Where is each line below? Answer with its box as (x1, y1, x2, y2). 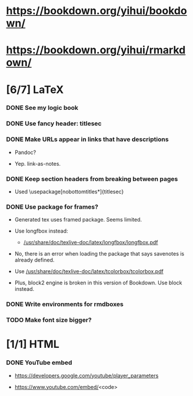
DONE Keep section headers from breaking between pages (6, 174, 178, 183)
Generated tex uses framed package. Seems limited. (14, 216, 142, 223)
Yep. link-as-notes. (14, 160, 61, 167)
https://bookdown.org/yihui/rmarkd (6, 43, 186, 57)
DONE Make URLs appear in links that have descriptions (6, 135, 169, 143)
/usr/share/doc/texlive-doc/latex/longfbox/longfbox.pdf (23, 239, 158, 246)
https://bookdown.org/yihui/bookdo (6, 4, 187, 18)
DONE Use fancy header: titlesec (6, 119, 102, 127)
